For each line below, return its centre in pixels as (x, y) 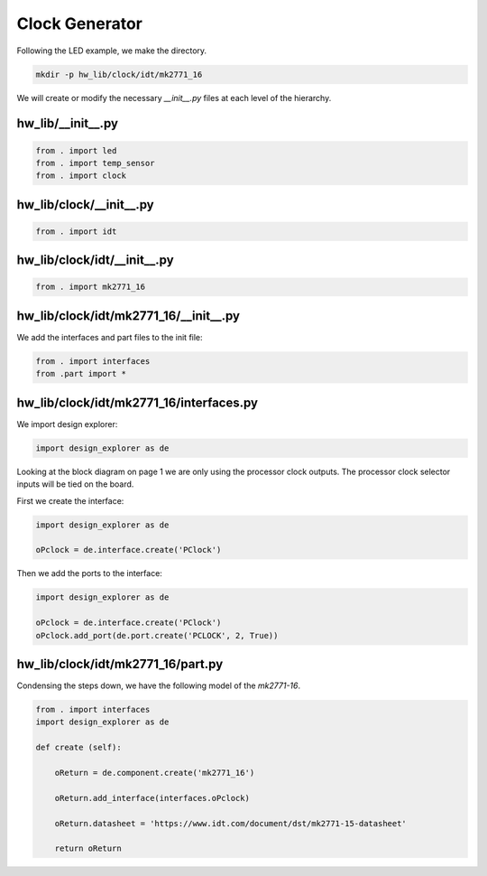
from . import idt (76, 231)
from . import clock (81, 176)
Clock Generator (80, 23)
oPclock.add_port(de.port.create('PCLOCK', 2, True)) (157, 635)
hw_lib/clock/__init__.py (85, 205)
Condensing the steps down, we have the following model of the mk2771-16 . (159, 685)
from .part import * (81, 374)
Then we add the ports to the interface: (89, 573)
